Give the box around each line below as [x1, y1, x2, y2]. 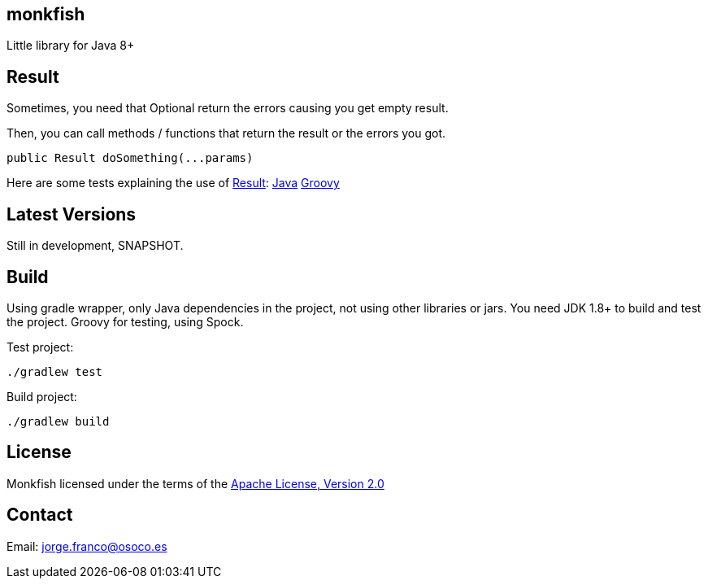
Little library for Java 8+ [7, 38, 135, 53]
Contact [7, 504, 73, 526]
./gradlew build [7, 414, 110, 428]
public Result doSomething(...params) [7, 151, 254, 165]
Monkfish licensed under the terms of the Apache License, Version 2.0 [7, 476, 384, 491]
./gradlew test [7, 365, 103, 378]
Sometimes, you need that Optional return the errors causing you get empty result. [7, 101, 449, 116]
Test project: [7, 339, 74, 354]
